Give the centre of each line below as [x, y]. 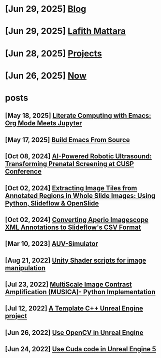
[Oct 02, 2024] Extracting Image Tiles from [71, 188]
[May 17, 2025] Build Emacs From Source [67, 140]
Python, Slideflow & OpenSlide [52, 203]
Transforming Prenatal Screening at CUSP [70, 164]
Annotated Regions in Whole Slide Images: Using [80, 196]
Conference [23, 172]
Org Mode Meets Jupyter [44, 123]
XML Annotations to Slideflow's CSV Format [73, 227]
